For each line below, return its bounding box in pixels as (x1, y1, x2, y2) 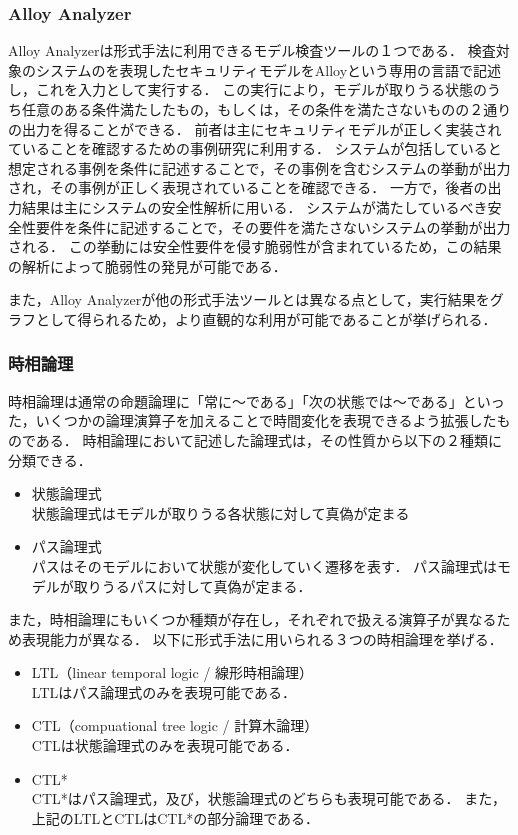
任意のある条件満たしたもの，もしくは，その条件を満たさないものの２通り (21, 99, 512, 119)
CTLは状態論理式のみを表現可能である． (31, 735, 299, 756)
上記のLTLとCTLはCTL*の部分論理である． (31, 807, 320, 828)
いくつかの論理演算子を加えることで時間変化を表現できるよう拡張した (35, 410, 497, 431)
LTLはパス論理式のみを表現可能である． (31, 681, 297, 702)
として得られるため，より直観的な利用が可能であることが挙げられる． (35, 308, 497, 329)
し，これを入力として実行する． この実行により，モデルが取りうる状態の (8, 79, 487, 100)
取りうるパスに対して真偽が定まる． (73, 575, 312, 596)
